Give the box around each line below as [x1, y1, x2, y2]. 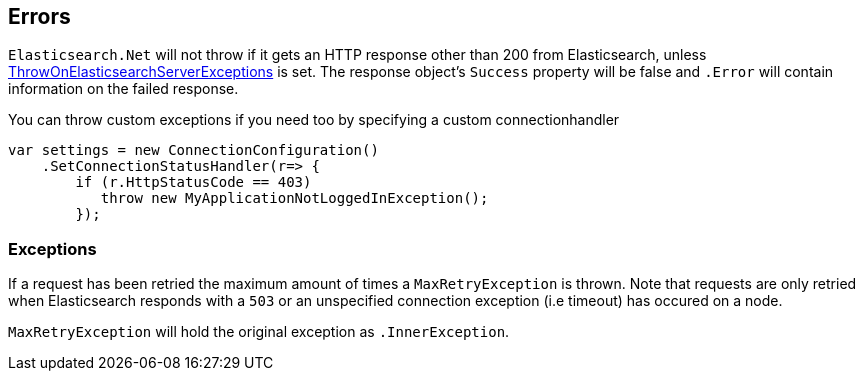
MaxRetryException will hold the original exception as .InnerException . [8, 323, 510, 341]
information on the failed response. [8, 80, 239, 98]
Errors [8, 4, 71, 29]
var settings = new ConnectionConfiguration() [8, 142, 379, 159]
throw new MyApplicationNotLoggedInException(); [100, 190, 489, 207]
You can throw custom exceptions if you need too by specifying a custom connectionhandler [8, 111, 620, 129]
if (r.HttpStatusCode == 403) [75, 174, 312, 191]
